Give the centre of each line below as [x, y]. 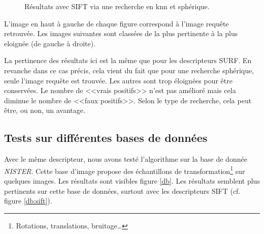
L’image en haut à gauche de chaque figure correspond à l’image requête [117, 23]
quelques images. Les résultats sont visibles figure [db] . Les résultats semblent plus [132, 180]
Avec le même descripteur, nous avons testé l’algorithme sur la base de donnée [126, 159]
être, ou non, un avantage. [45, 110]
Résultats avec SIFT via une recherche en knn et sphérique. [117, 6]
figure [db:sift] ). [28, 201]
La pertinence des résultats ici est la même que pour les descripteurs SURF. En [128, 60]
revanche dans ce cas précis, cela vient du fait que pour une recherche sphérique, [129, 70]
